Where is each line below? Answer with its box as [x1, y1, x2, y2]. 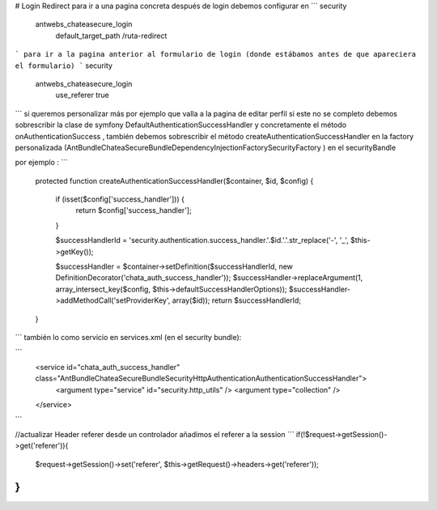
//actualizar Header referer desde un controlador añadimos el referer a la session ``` [15, 429, 295, 439]
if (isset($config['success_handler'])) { [55, 194, 185, 204]
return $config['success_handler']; [75, 206, 192, 215]
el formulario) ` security [15, 61, 113, 70]
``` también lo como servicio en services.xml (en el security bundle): [15, 332, 242, 342]
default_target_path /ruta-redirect [55, 31, 168, 40]
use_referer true [55, 90, 109, 100]
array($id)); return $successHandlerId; [172, 295, 302, 305]
